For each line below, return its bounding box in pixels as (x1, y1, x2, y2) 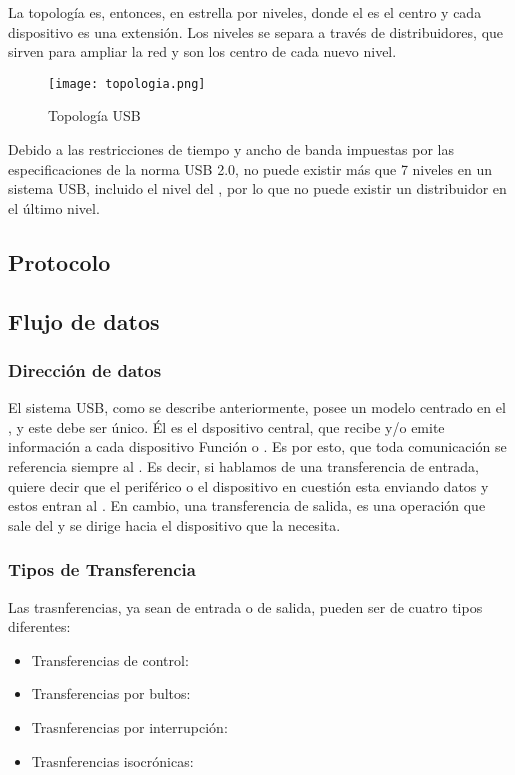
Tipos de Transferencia (8, 557, 196, 582)
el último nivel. (8, 197, 100, 218)
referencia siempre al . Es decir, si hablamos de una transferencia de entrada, (8, 455, 480, 476)
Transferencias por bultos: (31, 683, 191, 704)
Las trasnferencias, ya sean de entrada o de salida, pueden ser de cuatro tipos (8, 596, 483, 617)
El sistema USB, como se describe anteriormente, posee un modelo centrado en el (8, 397, 506, 418)
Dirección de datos (8, 357, 162, 382)
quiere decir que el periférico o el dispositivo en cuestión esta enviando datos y (8, 475, 489, 496)
